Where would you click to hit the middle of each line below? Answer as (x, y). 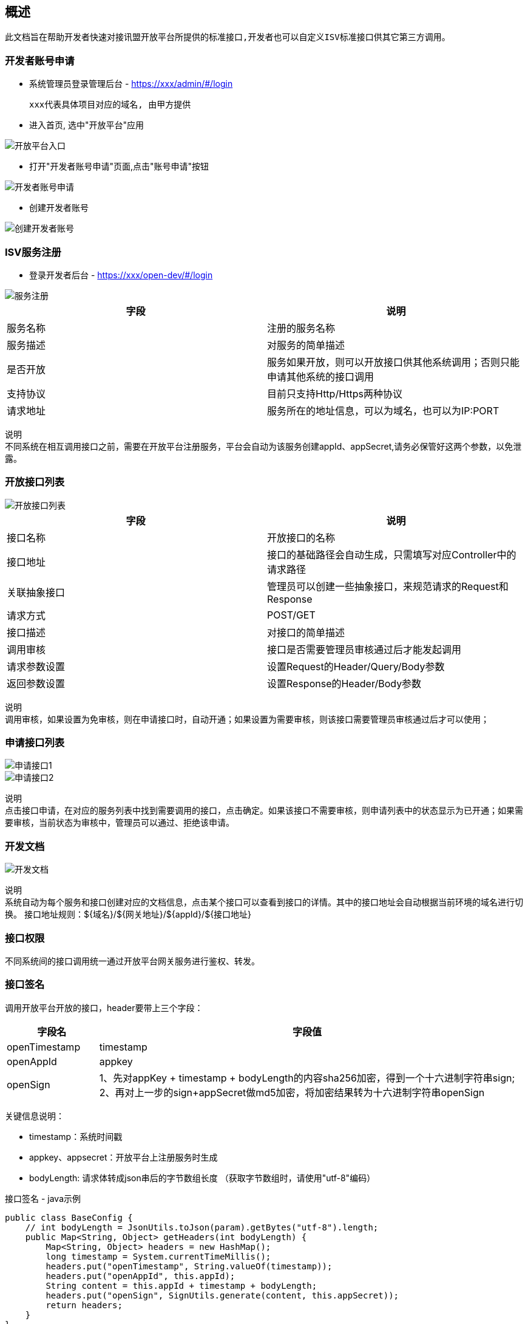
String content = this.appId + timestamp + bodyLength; (181, 1285)
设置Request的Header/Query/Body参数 (356, 666)
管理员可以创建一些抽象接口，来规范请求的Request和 (388, 586)
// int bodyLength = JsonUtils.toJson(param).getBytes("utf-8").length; (202, 1227)
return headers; (84, 1305)
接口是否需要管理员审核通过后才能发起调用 (364, 649)
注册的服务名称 (301, 328)
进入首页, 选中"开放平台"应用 (87, 125)
